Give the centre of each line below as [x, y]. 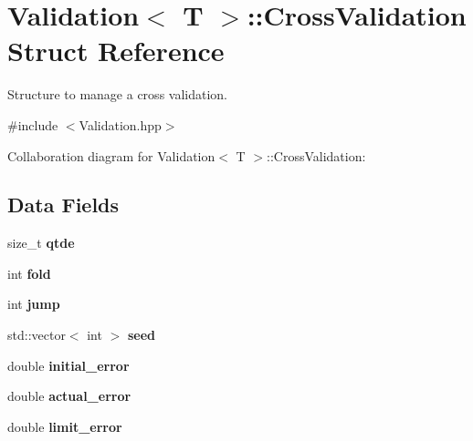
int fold [29, 273]
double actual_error [69, 396]
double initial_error [68, 365]
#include [33, 124]
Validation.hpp [120, 124]
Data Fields [63, 205]
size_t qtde [41, 243]
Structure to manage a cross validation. [117, 94]
